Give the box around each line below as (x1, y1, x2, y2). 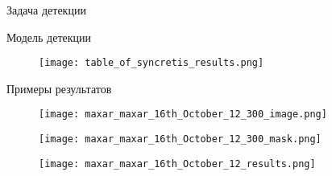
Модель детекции (6, 28, 92, 45)
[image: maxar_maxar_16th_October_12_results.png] (39, 158, 316, 170)
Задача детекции (6, 2, 86, 18)
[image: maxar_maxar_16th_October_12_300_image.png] (39, 108, 327, 121)
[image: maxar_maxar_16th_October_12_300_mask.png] (39, 133, 322, 145)
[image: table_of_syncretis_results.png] (39, 57, 264, 69)
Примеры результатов (6, 80, 112, 96)
